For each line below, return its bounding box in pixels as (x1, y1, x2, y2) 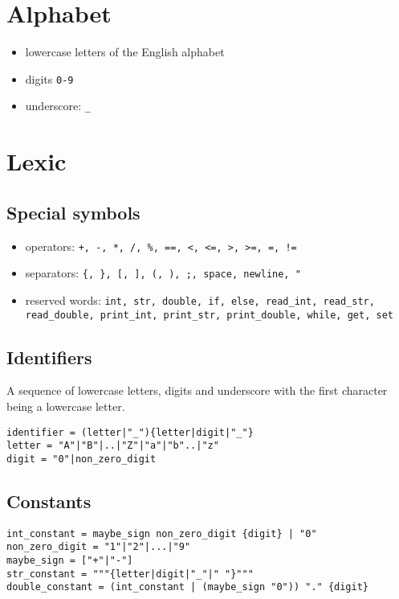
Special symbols (6, 199, 140, 224)
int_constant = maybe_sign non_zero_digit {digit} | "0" (6, 527, 317, 540)
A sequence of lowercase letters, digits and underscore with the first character (6, 382, 388, 399)
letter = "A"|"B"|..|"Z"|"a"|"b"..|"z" (6, 440, 219, 452)
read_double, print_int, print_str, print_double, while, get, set (25, 309, 393, 321)
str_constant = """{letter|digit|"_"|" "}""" (6, 568, 254, 580)
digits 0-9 (25, 70, 74, 87)
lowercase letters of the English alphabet (25, 43, 225, 60)
